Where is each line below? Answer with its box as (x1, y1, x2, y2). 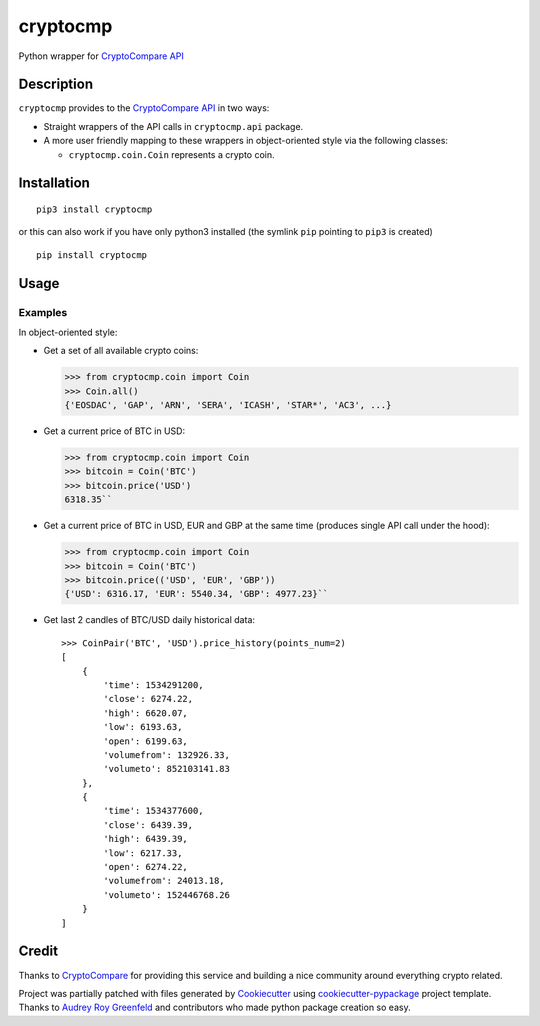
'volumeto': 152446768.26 (103, 889, 230, 900)
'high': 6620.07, (103, 707, 189, 719)
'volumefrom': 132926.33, (103, 749, 230, 760)
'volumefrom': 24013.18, (103, 875, 225, 887)
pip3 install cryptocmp (36, 204, 153, 215)
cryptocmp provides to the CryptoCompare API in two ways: (18, 102, 270, 114)
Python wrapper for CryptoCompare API (18, 50, 184, 62)
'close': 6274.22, (103, 693, 194, 705)
